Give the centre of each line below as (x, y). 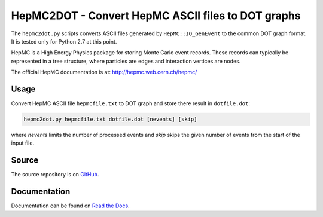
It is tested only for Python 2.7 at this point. (64, 41)
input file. (23, 143)
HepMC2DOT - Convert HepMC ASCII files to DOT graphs (156, 16)
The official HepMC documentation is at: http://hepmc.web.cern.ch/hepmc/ (104, 72)
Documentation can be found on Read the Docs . (70, 206)
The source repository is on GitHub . (55, 175)
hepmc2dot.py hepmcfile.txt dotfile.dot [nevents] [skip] (110, 119)
